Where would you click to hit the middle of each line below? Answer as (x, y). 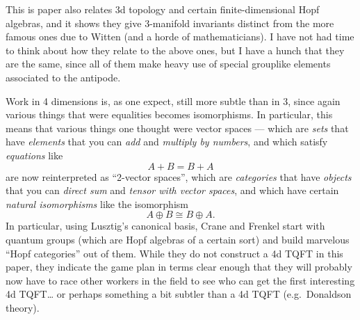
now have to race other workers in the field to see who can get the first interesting (180, 280)
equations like (34, 155)
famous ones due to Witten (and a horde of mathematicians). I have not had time (180, 37)
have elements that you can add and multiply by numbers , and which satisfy (167, 142)
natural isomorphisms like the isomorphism (97, 203)
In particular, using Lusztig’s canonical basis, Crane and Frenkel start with (165, 226)
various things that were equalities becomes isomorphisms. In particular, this (169, 114)
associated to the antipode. (63, 77)
